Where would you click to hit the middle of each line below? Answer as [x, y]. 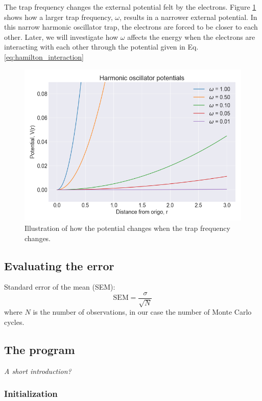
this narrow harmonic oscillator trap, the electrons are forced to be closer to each [131, 27]
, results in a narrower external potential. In [188, 17]
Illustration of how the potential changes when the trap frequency [127, 228]
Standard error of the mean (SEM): [60, 287]
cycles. [14, 322]
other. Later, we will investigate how [61, 37]
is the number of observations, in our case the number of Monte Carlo [142, 312]
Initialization [31, 394]
